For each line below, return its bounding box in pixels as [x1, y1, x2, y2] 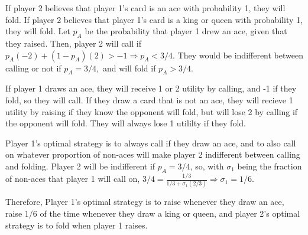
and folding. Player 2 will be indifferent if [5, 159, 155, 172]
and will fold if [102, 61, 156, 74]
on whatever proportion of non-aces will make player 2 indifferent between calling [5, 148, 300, 161]
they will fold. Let [5, 25, 70, 37]
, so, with [190, 159, 224, 172]
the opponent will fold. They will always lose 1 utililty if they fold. [5, 117, 246, 129]
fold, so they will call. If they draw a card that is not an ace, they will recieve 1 [5, 93, 293, 106]
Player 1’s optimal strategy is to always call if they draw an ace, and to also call [5, 136, 296, 149]
